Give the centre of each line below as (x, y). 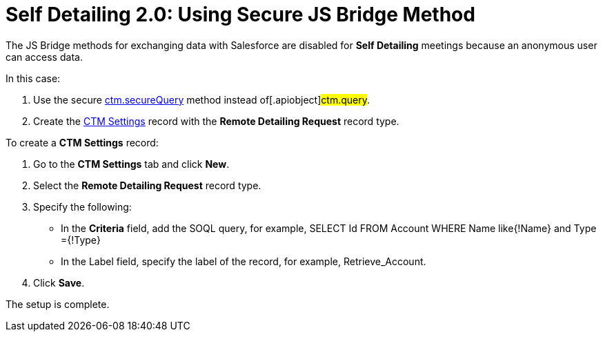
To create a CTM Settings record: (82, 142)
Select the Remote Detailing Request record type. (147, 185)
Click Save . (59, 282)
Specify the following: (82, 206)
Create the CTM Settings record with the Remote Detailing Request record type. (216, 121)
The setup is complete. (58, 304)
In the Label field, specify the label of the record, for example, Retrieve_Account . (244, 261)
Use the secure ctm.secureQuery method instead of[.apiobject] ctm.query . (201, 99)
